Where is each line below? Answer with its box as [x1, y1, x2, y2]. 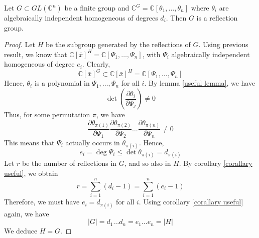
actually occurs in [65, 137, 120, 147]
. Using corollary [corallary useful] [139, 196, 243, 207]
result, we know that [4, 49, 67, 59]
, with [142, 49, 161, 59]
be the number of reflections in [22, 158, 117, 168]
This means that [4, 137, 55, 147]
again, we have [4, 208, 49, 218]
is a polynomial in [34, 78, 90, 88]
